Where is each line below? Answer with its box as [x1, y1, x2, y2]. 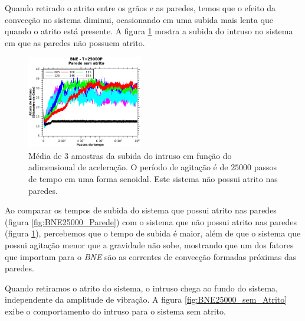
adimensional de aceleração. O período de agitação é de [28, 161, 228, 173]
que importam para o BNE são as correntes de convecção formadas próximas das [5, 250, 297, 262]
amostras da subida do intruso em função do [71, 149, 232, 161]
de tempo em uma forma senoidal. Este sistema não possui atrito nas [28, 172, 278, 184]
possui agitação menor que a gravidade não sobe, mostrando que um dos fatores [5, 238, 294, 251]
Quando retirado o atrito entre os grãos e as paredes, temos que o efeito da [5, 2, 276, 14]
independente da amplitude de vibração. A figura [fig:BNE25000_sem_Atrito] [5, 293, 287, 306]
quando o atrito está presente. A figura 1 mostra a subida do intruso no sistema [5, 25, 293, 37]
